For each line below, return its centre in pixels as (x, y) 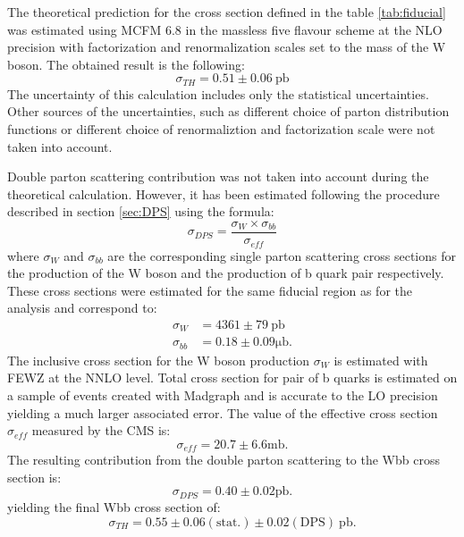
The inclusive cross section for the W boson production (159, 360)
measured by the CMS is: (101, 430)
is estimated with (381, 360)
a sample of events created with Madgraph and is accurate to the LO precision (223, 395)
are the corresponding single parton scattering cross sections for (282, 255)
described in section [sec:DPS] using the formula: (141, 211)
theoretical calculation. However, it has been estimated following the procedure (224, 193)
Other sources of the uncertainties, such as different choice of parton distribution (228, 111)
